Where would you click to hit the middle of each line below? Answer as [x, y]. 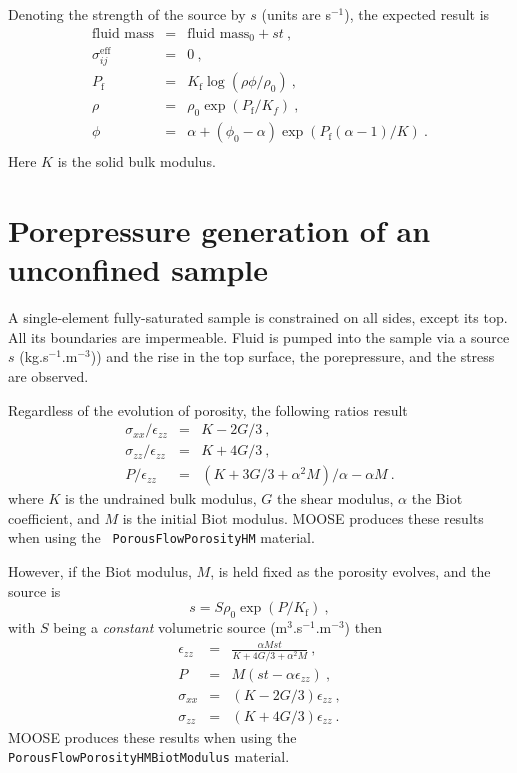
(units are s [296, 14]
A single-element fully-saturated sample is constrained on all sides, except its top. [258, 317]
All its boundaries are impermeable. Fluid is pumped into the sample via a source [259, 336]
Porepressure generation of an [219, 230]
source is [34, 590]
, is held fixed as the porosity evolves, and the [350, 571]
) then [363, 627]
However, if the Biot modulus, [100, 571]
